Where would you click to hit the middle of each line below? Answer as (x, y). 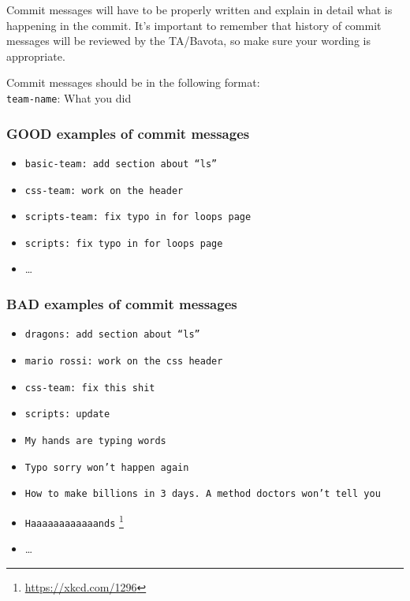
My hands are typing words (95, 440)
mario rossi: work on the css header (124, 361)
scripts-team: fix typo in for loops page (138, 217)
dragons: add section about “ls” (112, 335)
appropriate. (36, 56)
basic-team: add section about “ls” (121, 164)
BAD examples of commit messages (122, 303)
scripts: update (67, 414)
